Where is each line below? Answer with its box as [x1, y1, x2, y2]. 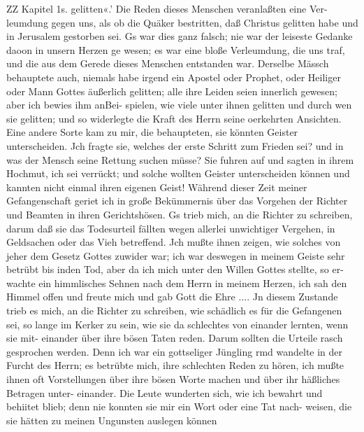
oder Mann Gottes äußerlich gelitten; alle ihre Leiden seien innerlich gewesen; [6, 83, 337, 98]
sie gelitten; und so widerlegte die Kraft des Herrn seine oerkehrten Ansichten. [6, 111, 342, 125]
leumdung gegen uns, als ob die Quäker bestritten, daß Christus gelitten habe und [6, 15, 358, 29]
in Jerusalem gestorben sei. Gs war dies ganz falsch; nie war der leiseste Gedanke [6, 29, 353, 43]
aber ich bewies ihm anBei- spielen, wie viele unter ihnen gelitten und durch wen [6, 97, 352, 112]
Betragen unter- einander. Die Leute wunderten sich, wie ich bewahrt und [6, 385, 323, 400]
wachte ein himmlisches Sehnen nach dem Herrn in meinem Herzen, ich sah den [6, 275, 347, 290]
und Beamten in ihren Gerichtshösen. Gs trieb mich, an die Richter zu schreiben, [6, 207, 353, 221]
